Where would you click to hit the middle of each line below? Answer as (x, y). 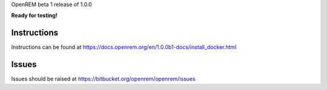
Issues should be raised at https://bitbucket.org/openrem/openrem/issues (104, 79)
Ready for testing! (34, 16)
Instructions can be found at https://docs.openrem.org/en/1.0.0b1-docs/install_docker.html (124, 47)
